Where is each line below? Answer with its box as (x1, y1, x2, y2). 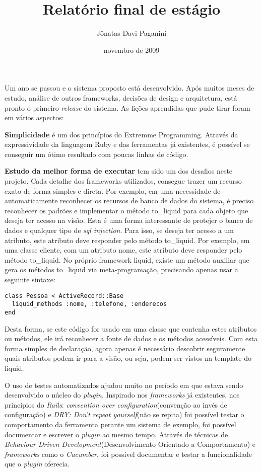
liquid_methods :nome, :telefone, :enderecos (12, 300, 167, 308)
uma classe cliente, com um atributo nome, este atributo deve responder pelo (5, 245, 242, 255)
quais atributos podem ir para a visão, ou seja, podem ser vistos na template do (5, 353, 251, 363)
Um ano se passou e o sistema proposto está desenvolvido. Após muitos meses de (5, 83, 254, 93)
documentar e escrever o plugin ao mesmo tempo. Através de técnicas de (5, 429, 228, 439)
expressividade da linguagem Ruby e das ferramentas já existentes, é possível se (5, 139, 250, 149)
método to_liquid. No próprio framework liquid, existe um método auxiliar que (5, 254, 249, 265)
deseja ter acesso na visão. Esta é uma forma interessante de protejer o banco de (5, 215, 253, 225)
